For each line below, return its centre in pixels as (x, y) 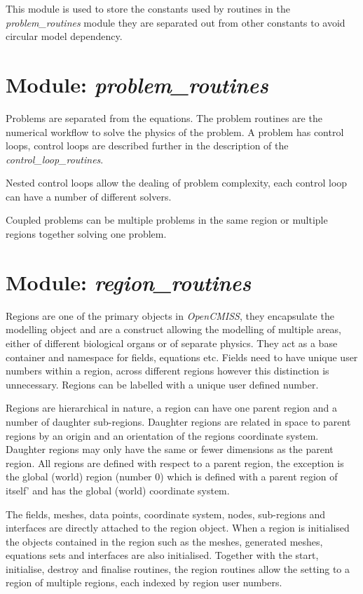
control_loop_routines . (55, 159)
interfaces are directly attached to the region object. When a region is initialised (178, 528)
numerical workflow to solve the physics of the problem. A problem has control (175, 131)
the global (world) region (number (79, 477)
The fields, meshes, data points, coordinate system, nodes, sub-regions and (166, 514)
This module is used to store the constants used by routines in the (148, 8)
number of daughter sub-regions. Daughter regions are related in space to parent (178, 421)
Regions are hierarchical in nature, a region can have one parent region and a (172, 408)
